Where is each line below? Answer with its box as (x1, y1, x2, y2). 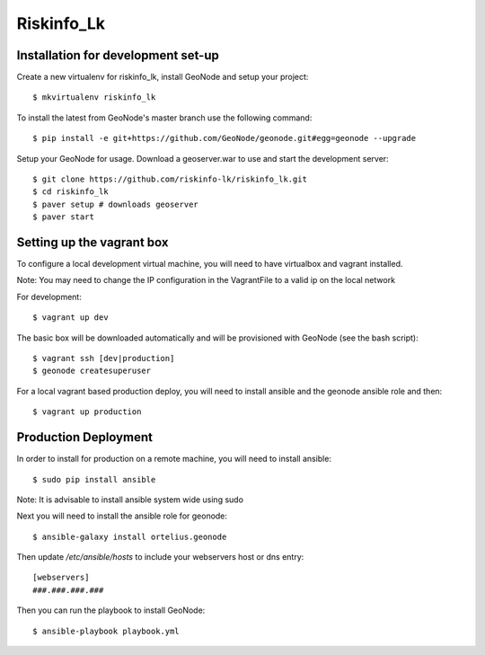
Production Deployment (16, 429, 153, 445)
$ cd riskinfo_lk (32, 187, 109, 197)
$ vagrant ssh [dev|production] (32, 353, 175, 364)
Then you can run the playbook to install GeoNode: (16, 605, 206, 615)
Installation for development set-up (16, 48, 219, 63)
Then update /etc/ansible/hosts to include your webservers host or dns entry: (16, 552, 304, 562)
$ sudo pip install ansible (32, 474, 156, 484)
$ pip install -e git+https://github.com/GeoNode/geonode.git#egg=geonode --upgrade (32, 133, 417, 144)
